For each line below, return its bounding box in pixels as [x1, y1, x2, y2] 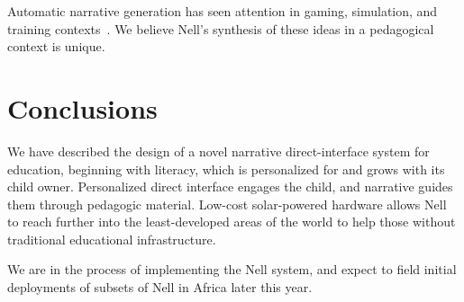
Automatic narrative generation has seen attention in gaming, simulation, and [7, 2, 438, 20]
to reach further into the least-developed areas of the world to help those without [7, 212, 456, 231]
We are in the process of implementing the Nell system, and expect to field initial [7, 260, 457, 279]
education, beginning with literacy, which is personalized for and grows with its [7, 159, 445, 178]
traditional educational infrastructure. [7, 229, 216, 248]
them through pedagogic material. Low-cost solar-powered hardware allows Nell [7, 194, 447, 213]
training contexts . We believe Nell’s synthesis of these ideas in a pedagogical [7, 19, 434, 38]
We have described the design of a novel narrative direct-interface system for [7, 141, 430, 160]
